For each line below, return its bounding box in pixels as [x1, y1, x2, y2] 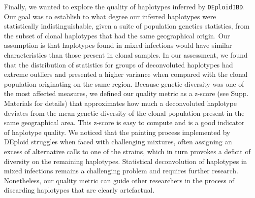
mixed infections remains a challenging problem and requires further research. [4, 165, 238, 176]
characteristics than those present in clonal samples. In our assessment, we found [4, 50, 248, 60]
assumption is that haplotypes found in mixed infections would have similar [4, 40, 232, 50]
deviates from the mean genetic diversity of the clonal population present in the [4, 107, 245, 118]
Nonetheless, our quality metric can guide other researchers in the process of [4, 175, 234, 185]
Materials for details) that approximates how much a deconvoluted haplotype [4, 98, 237, 108]
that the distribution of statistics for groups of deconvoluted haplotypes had [4, 59, 233, 69]
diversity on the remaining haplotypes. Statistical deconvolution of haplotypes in [4, 156, 247, 166]
